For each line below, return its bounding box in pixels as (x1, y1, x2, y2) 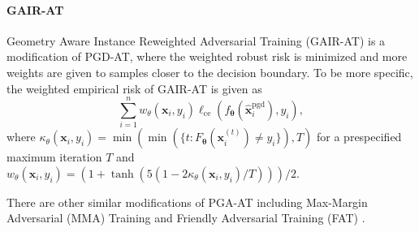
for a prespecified (317, 128, 402, 145)
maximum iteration (6, 148, 102, 165)
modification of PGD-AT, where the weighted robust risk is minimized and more (6, 48, 408, 65)
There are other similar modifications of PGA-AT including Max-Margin (6, 193, 368, 210)
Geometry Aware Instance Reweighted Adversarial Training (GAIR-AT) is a (6, 32, 386, 49)
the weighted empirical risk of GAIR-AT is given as (6, 79, 262, 97)
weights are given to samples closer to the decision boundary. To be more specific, (6, 63, 413, 80)
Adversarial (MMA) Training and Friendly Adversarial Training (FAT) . (6, 209, 365, 226)
